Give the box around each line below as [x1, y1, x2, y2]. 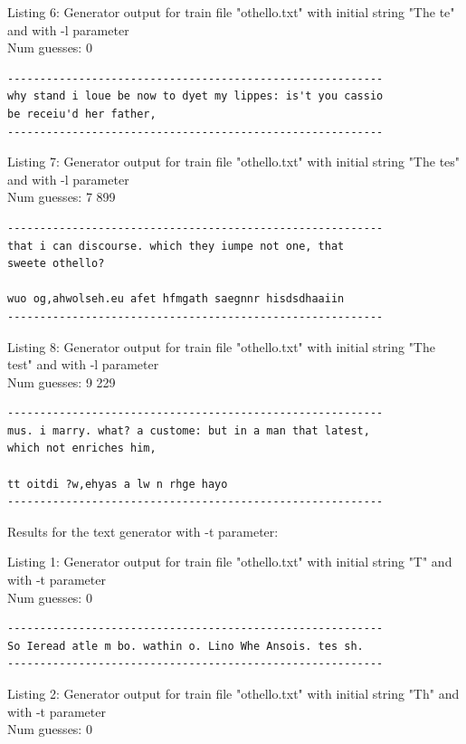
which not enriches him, [7, 442, 157, 455]
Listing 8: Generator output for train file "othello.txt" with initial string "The [7, 337, 435, 356]
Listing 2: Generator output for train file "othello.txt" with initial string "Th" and [7, 684, 460, 702]
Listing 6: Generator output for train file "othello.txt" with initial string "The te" [7, 3, 455, 21]
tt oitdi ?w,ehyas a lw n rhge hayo [7, 477, 228, 491]
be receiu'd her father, [7, 107, 157, 120]
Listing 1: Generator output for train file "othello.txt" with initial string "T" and [7, 552, 452, 571]
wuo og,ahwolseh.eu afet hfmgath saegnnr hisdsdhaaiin [7, 292, 345, 306]
